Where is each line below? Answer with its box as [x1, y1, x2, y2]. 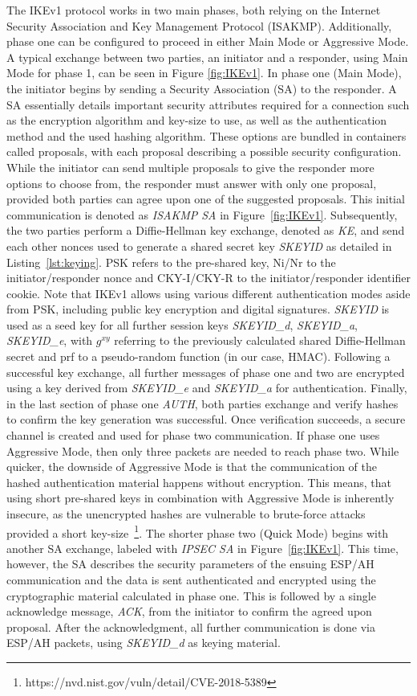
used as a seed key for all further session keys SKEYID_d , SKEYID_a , [6, 316, 358, 333]
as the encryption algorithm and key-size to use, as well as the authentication [6, 112, 387, 129]
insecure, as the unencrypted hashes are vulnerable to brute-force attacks [6, 506, 366, 522]
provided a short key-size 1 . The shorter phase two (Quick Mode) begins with [6, 522, 389, 541]
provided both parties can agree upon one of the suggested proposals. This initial [6, 190, 405, 207]
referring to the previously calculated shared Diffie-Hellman [114, 332, 406, 349]
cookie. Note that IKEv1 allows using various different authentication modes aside [6, 285, 411, 301]
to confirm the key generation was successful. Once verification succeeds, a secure [6, 411, 406, 428]
